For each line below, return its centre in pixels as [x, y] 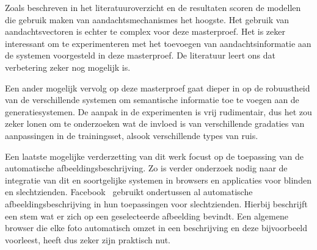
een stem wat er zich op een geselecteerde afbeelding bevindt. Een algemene [147, 216]
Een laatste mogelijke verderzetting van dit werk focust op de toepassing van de [155, 156]
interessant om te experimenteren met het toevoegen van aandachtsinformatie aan [158, 43]
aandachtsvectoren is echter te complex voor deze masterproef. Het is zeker [145, 31]
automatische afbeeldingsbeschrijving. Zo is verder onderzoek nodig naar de [146, 168]
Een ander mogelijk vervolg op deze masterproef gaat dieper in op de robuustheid [158, 87]
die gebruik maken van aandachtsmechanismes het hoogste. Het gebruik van [147, 19]
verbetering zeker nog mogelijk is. [68, 67]
